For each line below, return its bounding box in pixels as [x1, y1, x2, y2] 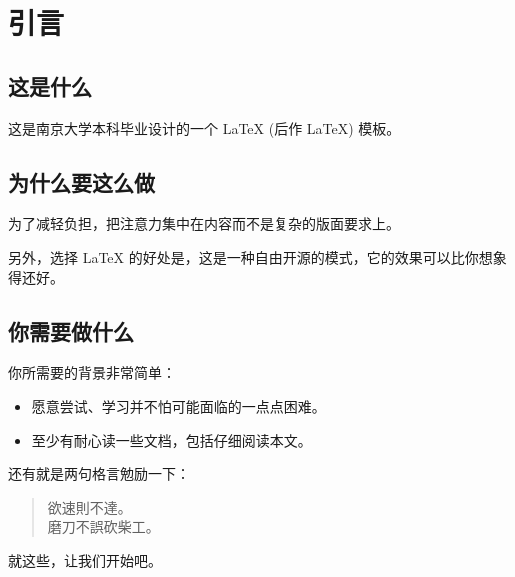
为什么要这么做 [8, 166, 155, 197]
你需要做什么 [8, 315, 134, 346]
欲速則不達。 [47, 496, 132, 517]
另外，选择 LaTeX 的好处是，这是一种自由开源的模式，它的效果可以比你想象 [8, 246, 507, 267]
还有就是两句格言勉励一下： [8, 463, 190, 484]
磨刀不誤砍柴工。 [47, 516, 160, 537]
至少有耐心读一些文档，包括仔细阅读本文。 [31, 429, 312, 450]
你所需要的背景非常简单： [8, 362, 176, 383]
